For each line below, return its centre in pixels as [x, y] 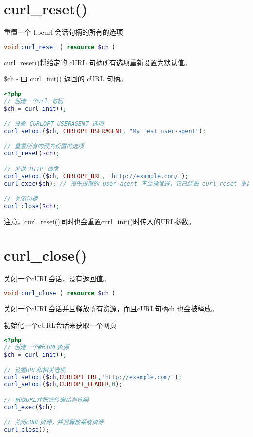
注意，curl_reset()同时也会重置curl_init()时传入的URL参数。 [99, 221]
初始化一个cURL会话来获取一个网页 [60, 325]
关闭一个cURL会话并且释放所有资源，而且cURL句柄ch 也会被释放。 [111, 309]
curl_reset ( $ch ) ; [32, 154]
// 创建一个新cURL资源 [36, 348]
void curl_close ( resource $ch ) [60, 294]
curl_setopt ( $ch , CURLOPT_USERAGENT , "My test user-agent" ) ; [105, 131]
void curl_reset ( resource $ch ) [60, 47]
